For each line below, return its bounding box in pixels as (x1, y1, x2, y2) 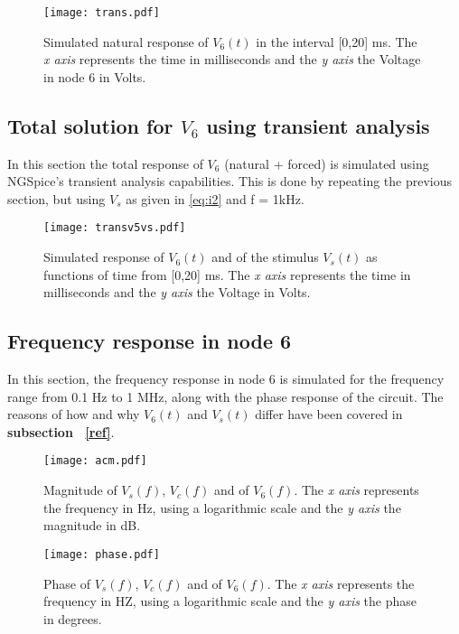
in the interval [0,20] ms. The (256, 32, 417, 51)
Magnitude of (43, 480, 117, 499)
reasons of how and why (7, 405, 140, 424)
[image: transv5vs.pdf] (43, 221, 186, 235)
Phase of (43, 573, 90, 592)
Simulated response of (43, 247, 164, 266)
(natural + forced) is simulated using (224, 154, 429, 172)
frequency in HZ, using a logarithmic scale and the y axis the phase (43, 592, 417, 611)
